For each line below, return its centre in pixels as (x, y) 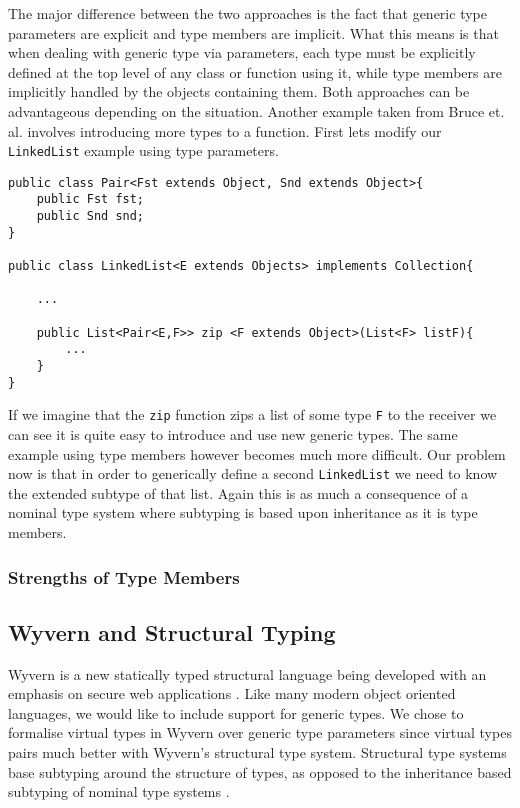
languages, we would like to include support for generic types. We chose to (236, 712)
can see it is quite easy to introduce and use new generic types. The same (233, 434)
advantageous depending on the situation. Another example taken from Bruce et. (256, 110)
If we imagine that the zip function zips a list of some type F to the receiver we (252, 414)
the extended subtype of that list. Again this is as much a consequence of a (238, 492)
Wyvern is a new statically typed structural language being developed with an (247, 673)
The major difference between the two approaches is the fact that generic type (247, 13)
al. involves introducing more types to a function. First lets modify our (225, 130)
